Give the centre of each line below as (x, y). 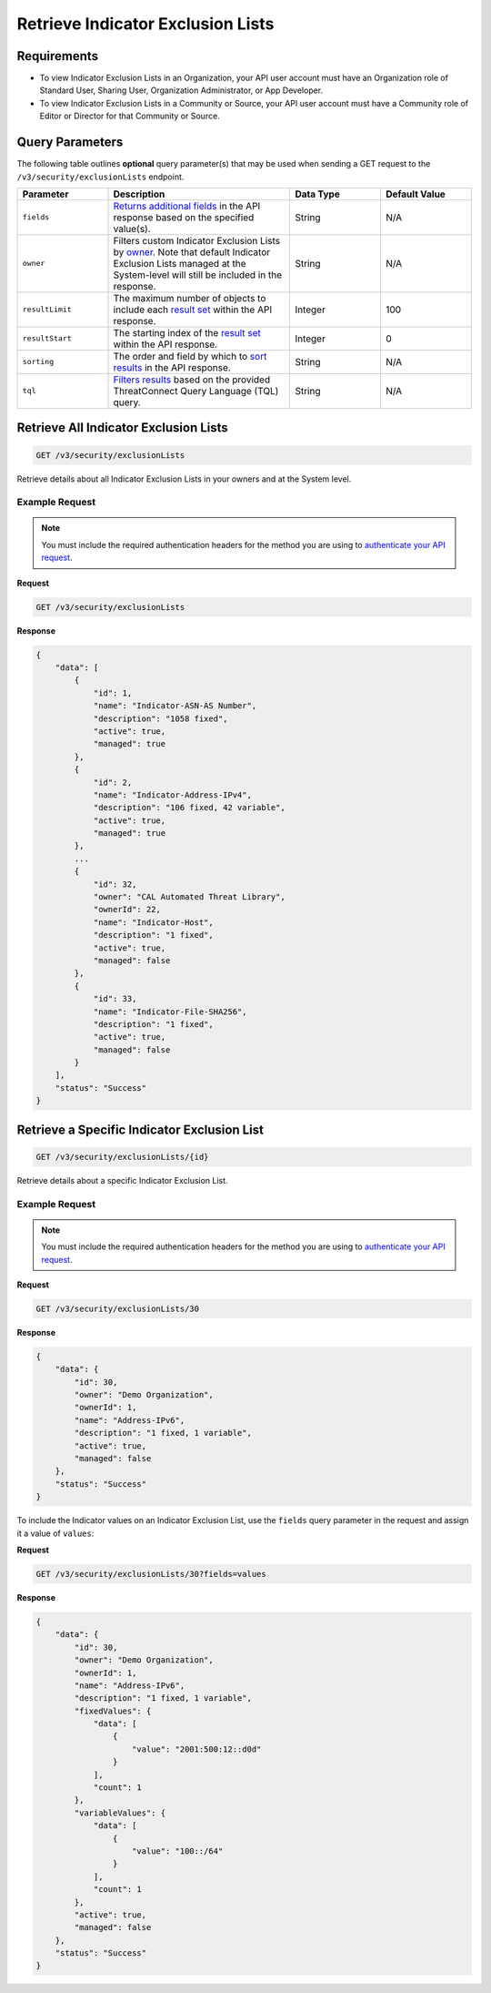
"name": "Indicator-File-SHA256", (170, 1012)
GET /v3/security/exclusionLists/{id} (122, 1157)
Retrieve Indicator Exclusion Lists (145, 24)
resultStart (47, 338)
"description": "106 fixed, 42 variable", (189, 808)
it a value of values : (55, 1533)
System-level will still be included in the (198, 275)
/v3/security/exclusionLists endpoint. (100, 177)
